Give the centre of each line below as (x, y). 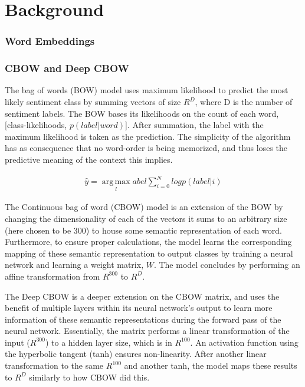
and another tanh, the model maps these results (211, 365)
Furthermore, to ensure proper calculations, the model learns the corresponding (148, 242)
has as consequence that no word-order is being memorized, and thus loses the (146, 148)
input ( (17, 342)
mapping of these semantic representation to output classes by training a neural (149, 253)
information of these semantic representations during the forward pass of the (143, 319)
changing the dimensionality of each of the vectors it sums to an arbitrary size (146, 218)
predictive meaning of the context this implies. (89, 159)
